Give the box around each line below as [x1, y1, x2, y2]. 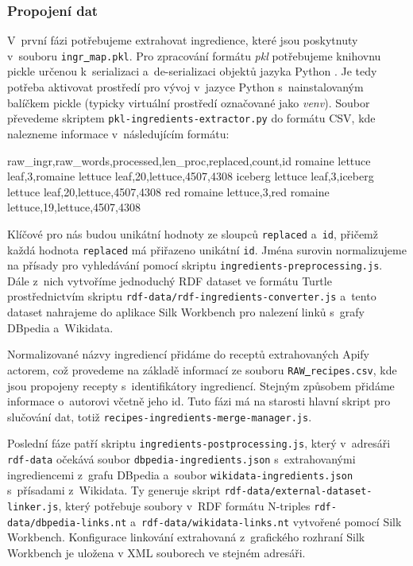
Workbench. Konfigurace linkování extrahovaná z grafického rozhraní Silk [7, 529, 365, 545]
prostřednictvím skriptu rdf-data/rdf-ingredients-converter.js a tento [7, 288, 376, 304]
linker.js [7, 502, 59, 513]
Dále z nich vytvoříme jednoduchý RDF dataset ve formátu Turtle [7, 272, 332, 289]
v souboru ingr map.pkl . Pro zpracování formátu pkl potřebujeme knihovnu [7, 47, 381, 64]
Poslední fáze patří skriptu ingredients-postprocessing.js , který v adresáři [7, 435, 391, 452]
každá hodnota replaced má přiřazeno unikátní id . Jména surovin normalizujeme [7, 241, 407, 258]
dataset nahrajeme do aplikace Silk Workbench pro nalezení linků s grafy [7, 304, 365, 320]
